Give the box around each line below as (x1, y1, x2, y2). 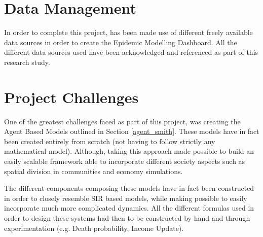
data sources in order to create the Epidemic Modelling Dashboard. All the (4, 37, 237, 47)
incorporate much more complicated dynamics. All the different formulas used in (4, 202, 254, 213)
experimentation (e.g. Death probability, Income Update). (4, 222, 184, 233)
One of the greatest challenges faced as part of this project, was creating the (4, 116, 241, 126)
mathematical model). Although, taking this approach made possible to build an (4, 146, 254, 156)
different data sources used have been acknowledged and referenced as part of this (4, 47, 258, 57)
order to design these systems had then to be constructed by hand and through (4, 212, 250, 223)
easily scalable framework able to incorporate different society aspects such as (4, 156, 245, 166)
